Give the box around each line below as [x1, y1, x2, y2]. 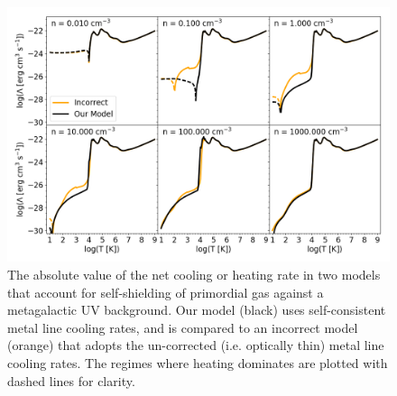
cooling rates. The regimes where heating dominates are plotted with [7, 353, 388, 372]
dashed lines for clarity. [7, 371, 135, 390]
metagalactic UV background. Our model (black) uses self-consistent [7, 300, 386, 319]
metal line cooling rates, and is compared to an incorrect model [7, 318, 358, 336]
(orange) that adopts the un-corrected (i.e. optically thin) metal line [7, 336, 384, 355]
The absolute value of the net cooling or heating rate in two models [7, 264, 381, 283]
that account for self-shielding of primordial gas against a [7, 282, 324, 301]
